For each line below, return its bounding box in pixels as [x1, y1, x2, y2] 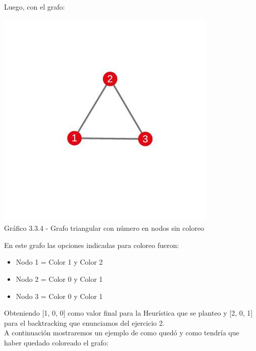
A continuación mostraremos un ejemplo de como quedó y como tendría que [4, 327, 239, 338]
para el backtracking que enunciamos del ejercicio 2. [4, 317, 165, 328]
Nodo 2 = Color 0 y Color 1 [16, 273, 103, 284]
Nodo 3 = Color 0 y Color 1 [16, 290, 103, 301]
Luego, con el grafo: [4, 2, 65, 12]
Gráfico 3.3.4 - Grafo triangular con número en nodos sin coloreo [4, 223, 204, 233]
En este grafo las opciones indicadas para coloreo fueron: [4, 239, 179, 250]
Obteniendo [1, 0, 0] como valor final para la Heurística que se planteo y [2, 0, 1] [4, 308, 253, 318]
